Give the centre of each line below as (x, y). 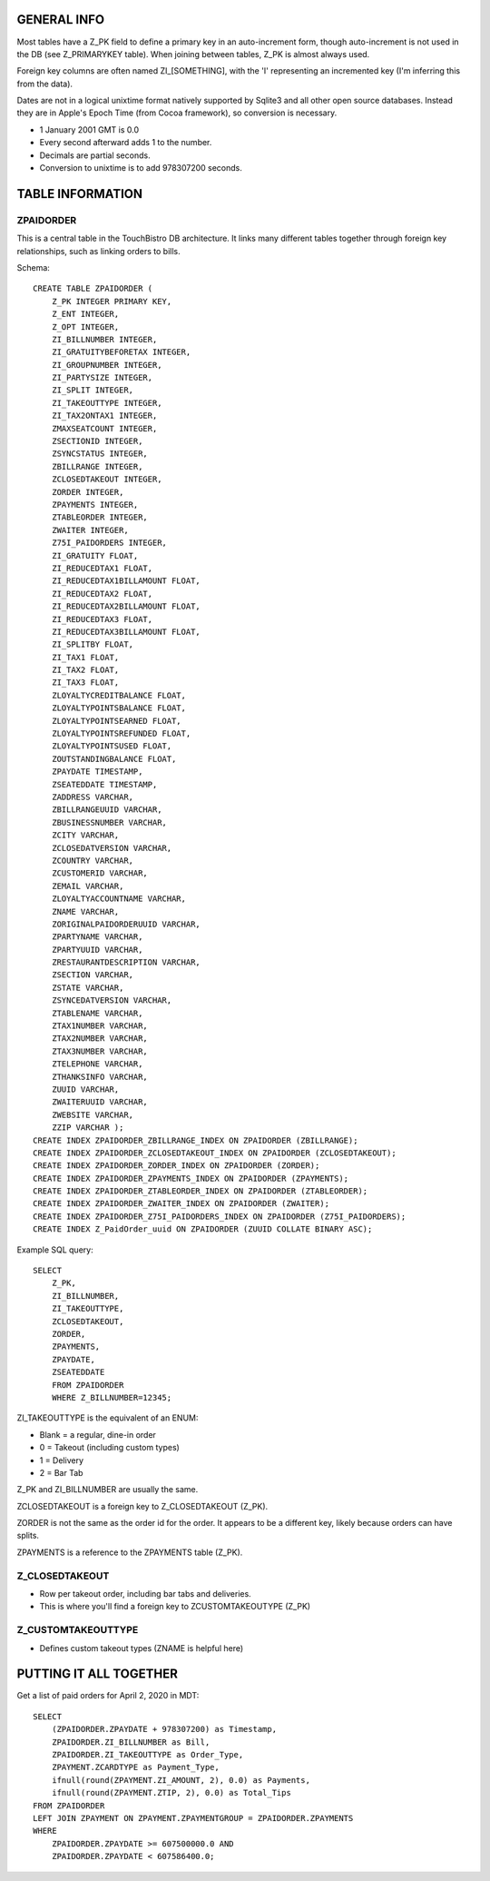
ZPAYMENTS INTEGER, (95, 505)
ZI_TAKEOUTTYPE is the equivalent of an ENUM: (108, 1418)
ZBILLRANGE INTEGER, (97, 466)
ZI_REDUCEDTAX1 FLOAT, (102, 568)
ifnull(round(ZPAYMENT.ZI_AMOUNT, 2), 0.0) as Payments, (181, 1780)
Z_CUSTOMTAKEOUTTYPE (78, 1630)
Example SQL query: (55, 1250)
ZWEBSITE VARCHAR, (93, 1114)
